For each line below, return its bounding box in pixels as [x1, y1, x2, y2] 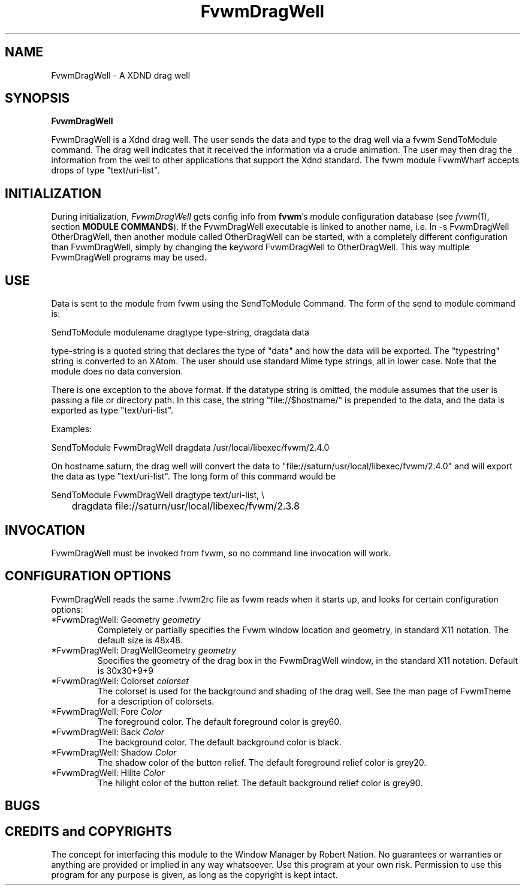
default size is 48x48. [97, 634, 183, 645]
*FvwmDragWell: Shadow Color [51, 747, 177, 757]
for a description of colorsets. [97, 696, 215, 706]
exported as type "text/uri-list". [51, 405, 174, 416]
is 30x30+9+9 [97, 665, 154, 676]
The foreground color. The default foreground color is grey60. [97, 716, 342, 727]
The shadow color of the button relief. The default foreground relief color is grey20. [97, 757, 427, 768]
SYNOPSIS [5, 91, 70, 106]
